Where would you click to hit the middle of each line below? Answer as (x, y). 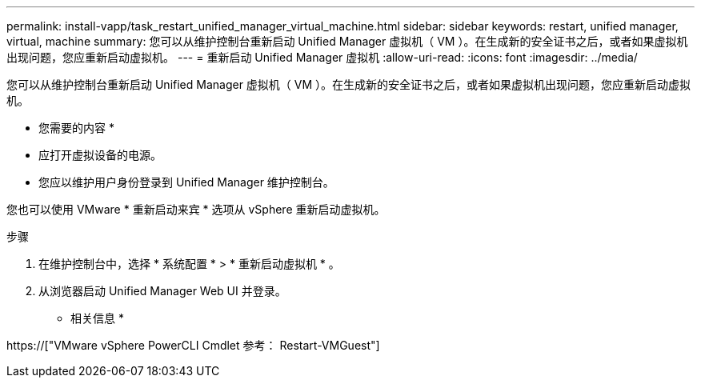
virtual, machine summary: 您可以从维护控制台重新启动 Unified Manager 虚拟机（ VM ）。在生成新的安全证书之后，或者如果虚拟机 (347, 41)
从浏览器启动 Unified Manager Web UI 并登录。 (162, 291)
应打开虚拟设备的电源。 (100, 155)
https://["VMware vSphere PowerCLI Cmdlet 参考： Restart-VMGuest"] (193, 345)
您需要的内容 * (76, 128)
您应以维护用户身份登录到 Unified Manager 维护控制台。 (186, 182)
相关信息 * (97, 318)
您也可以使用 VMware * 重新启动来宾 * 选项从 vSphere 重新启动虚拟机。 (196, 209)
